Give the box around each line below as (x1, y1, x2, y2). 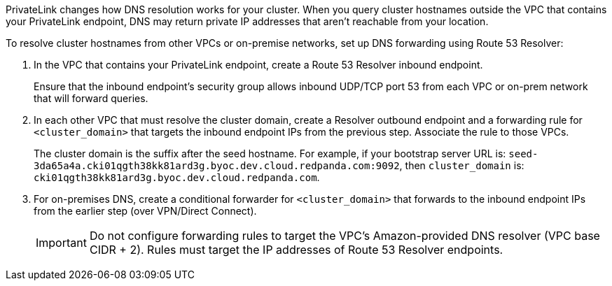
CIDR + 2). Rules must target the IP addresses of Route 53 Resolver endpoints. (89, 243, 503, 257)
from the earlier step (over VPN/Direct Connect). (34, 205, 257, 217)
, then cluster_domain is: (399, 159, 524, 171)
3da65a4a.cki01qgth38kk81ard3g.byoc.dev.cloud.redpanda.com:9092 (34, 160, 400, 171)
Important (36, 236, 87, 250)
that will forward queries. (34, 92, 148, 104)
